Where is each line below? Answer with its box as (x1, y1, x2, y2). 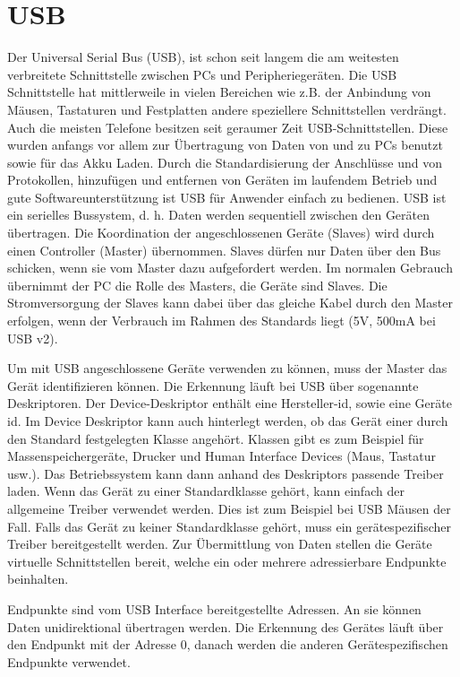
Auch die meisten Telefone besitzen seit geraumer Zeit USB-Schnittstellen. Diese (7, 117, 448, 136)
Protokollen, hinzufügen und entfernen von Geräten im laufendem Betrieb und (7, 170, 438, 189)
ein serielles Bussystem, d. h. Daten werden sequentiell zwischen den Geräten (7, 205, 430, 224)
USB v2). (7, 328, 58, 347)
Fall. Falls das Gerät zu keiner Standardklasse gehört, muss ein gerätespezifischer (7, 516, 451, 535)
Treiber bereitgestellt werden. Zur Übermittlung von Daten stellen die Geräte (7, 534, 432, 553)
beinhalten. (7, 569, 69, 588)
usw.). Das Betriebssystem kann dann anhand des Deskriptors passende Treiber (7, 464, 444, 482)
